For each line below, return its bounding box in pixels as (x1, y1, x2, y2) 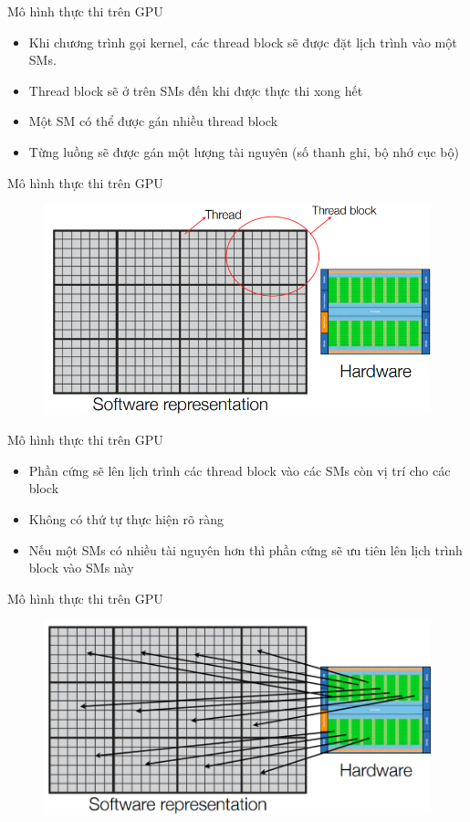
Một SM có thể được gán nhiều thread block (28, 111, 278, 131)
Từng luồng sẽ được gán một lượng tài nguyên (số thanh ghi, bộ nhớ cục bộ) (28, 142, 459, 161)
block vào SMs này (28, 558, 134, 577)
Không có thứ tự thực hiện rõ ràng (28, 510, 225, 529)
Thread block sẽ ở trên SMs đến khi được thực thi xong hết (28, 80, 363, 100)
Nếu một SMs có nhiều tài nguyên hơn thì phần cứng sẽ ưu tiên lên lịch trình (28, 540, 463, 559)
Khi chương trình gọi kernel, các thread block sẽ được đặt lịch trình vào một (28, 32, 457, 51)
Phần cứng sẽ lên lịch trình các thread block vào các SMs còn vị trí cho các (28, 460, 451, 479)
